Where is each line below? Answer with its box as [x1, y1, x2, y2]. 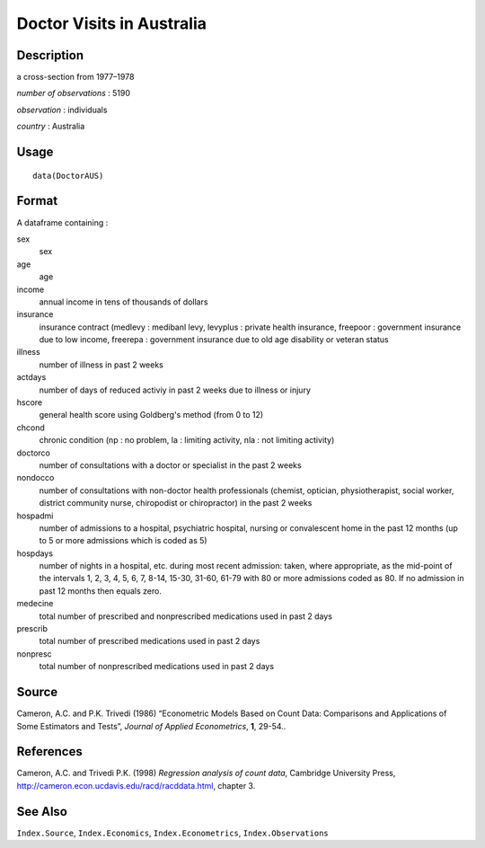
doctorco [16, 447, 51, 458]
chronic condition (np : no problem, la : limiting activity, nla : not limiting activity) [39, 435, 335, 446]
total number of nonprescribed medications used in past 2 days [39, 661, 274, 672]
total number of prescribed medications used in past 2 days [39, 636, 260, 647]
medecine [16, 598, 54, 609]
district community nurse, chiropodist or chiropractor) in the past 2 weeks [39, 498, 313, 508]
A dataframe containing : [16, 216, 109, 228]
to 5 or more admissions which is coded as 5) [39, 535, 207, 546]
